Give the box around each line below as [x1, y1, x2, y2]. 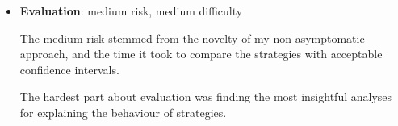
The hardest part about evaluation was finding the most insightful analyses [19, 88, 392, 105]
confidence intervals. [19, 61, 119, 78]
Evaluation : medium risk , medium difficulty [19, 2, 243, 19]
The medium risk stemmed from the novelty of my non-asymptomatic [19, 29, 365, 46]
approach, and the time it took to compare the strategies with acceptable [19, 45, 383, 62]
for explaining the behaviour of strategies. [19, 103, 227, 120]
